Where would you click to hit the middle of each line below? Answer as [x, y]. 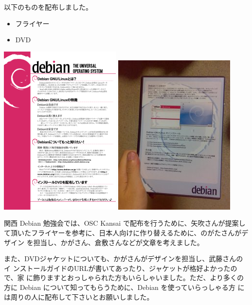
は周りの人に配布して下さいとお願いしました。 [79, 296]
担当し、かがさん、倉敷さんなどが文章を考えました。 [118, 242]
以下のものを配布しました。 [48, 7]
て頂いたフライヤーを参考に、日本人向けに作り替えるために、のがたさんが [123, 232]
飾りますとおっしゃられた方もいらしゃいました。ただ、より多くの [139, 278]
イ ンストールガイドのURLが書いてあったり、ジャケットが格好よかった [117, 268]
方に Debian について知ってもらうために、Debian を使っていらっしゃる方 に [124, 287]
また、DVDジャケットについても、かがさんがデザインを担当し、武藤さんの [124, 259]
